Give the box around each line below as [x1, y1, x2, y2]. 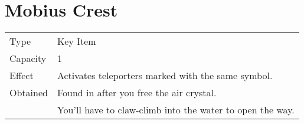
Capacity [9, 51, 47, 66]
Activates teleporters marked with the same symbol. [57, 68, 273, 83]
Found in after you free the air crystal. [57, 86, 217, 100]
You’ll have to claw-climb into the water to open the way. [57, 103, 295, 117]
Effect [9, 68, 34, 83]
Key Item [57, 34, 96, 48]
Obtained [9, 86, 48, 100]
